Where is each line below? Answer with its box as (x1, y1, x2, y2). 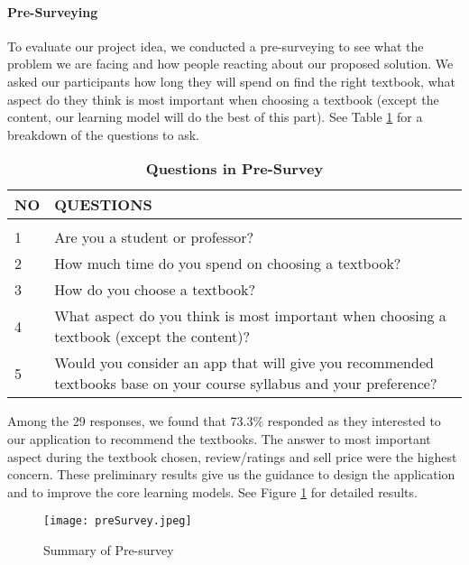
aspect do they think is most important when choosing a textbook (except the (7, 89, 439, 108)
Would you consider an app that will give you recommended (54, 352, 434, 374)
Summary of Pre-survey (43, 540, 174, 559)
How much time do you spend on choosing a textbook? (54, 253, 401, 274)
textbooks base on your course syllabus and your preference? (54, 373, 437, 394)
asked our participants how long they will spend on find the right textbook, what (7, 71, 456, 90)
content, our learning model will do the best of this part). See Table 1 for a (7, 107, 423, 126)
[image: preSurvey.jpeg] (43, 514, 192, 528)
